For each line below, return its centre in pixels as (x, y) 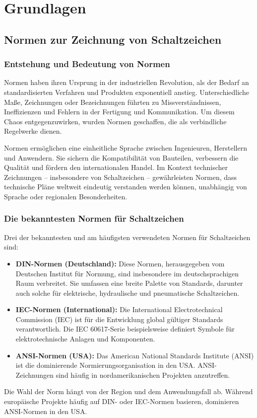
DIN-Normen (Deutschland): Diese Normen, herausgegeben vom (120, 263)
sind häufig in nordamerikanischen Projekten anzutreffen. (143, 375)
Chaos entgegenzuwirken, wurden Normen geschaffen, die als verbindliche (115, 121)
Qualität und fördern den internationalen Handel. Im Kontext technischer (116, 167)
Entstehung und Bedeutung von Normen (87, 64)
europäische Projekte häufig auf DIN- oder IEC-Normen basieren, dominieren (122, 401)
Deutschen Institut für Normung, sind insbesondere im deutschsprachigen (127, 273)
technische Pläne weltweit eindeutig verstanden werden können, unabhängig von (126, 187)
